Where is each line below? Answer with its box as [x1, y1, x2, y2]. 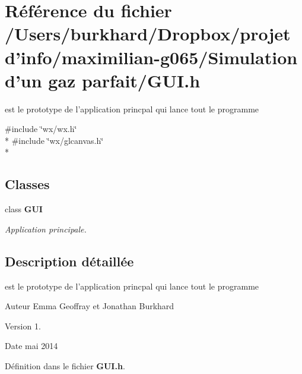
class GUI [5, 203, 43, 215]
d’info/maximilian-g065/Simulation [5, 45, 298, 69]
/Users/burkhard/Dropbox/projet [5, 21, 291, 46]
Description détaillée [5, 252, 134, 270]
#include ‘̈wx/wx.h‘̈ [5, 122, 77, 135]
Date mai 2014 [5, 340, 58, 352]
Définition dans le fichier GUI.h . [5, 360, 125, 372]
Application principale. [5, 222, 87, 235]
